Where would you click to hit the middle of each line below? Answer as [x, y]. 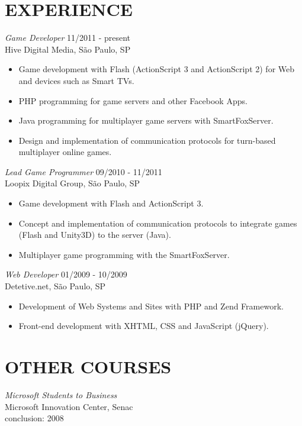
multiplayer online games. [65, 152]
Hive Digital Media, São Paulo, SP [68, 49]
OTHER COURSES [88, 366]
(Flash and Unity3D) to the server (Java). [95, 235]
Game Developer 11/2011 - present [68, 38]
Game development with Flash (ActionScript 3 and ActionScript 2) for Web [157, 69]
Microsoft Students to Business [61, 394]
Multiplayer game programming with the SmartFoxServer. [124, 254]
